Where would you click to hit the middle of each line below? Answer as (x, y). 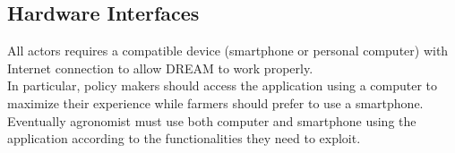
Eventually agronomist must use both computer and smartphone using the (212, 120)
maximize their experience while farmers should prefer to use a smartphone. (215, 102)
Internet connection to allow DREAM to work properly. (160, 68)
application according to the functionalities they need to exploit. (184, 138)
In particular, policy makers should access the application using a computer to (223, 85)
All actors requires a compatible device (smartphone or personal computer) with (228, 51)
